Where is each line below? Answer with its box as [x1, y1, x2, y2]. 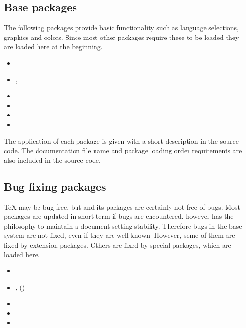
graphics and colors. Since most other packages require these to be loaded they [4, 32, 239, 42]
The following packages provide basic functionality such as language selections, [4, 22, 239, 33]
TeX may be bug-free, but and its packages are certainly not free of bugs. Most [4, 201, 241, 212]
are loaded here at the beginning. [4, 41, 103, 52]
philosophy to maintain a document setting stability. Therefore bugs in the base [4, 220, 242, 231]
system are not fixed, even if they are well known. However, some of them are [4, 230, 235, 240]
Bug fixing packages [4, 178, 106, 193]
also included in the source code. [4, 154, 101, 165]
